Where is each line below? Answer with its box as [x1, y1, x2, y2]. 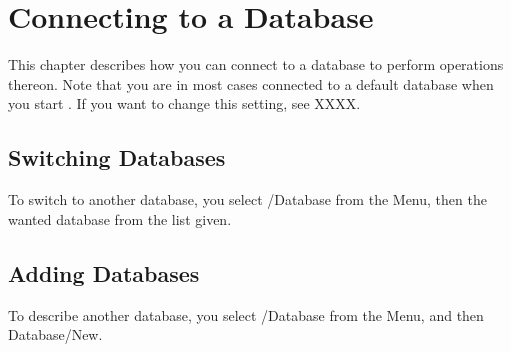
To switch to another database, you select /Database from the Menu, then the [8, 189, 487, 210]
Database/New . [8, 324, 103, 345]
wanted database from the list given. [8, 208, 232, 229]
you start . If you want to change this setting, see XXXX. [8, 93, 361, 114]
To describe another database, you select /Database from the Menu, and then [8, 304, 484, 325]
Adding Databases [8, 257, 200, 288]
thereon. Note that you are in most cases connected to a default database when [8, 73, 494, 94]
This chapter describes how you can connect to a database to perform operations [8, 54, 504, 75]
